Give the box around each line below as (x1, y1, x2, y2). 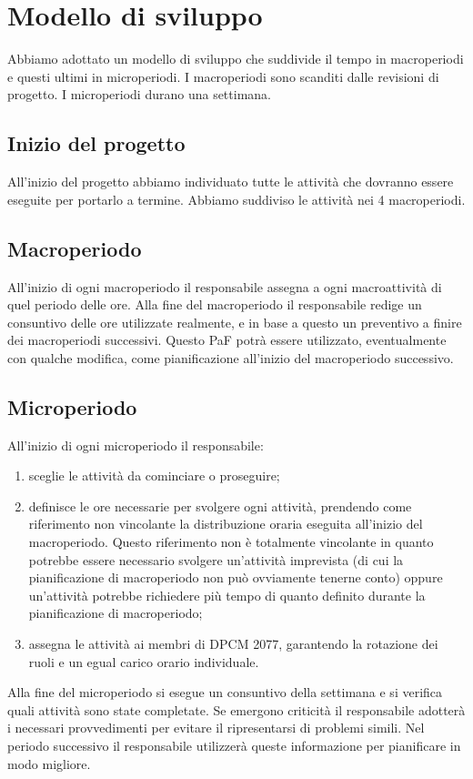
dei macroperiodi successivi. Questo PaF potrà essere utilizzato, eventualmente (7, 330, 447, 349)
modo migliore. (7, 754, 91, 773)
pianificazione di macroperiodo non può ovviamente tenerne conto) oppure (28, 568, 443, 587)
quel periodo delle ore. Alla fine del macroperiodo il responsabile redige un (7, 295, 422, 314)
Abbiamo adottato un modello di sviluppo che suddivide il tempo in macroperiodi (7, 49, 464, 68)
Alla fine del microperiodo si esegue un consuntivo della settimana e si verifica (7, 683, 443, 702)
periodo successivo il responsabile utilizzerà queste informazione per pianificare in (7, 735, 461, 754)
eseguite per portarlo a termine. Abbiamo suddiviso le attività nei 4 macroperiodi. (7, 189, 466, 208)
